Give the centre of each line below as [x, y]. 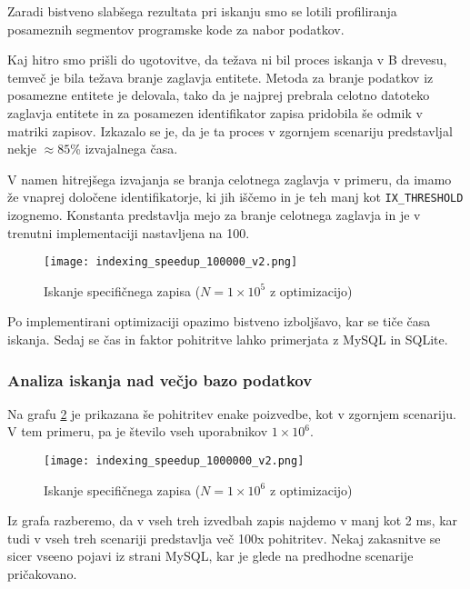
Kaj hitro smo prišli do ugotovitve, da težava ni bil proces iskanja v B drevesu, [227, 60]
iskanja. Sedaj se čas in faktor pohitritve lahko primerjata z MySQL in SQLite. [228, 339]
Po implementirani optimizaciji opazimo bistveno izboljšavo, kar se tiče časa [219, 321]
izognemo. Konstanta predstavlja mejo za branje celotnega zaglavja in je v [214, 215]
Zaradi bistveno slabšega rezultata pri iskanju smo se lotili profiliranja [202, 11]
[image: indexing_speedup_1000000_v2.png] [174, 461]
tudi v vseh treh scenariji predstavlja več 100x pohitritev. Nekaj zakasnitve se [224, 538]
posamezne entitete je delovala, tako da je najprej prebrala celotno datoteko [219, 95]
